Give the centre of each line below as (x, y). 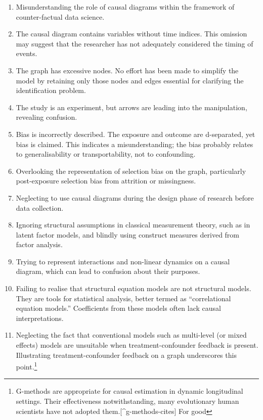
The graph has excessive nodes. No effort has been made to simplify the (127, 70)
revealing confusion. (47, 117)
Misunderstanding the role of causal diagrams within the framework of (125, 7)
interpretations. (40, 318)
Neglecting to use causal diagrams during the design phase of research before (135, 197)
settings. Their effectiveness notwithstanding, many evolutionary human (127, 401)
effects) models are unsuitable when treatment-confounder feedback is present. (137, 345)
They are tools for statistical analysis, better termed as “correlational (123, 298)
